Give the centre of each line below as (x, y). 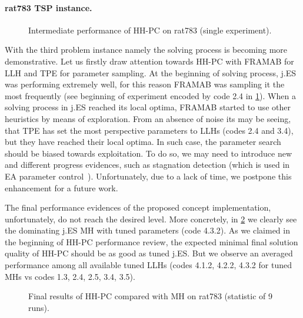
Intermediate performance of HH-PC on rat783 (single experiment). (150, 30)
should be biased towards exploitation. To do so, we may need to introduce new (149, 153)
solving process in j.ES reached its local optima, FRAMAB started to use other (148, 107)
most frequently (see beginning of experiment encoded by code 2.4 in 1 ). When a (150, 95)
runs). (39, 307)
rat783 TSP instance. (49, 7)
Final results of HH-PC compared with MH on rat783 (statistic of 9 (150, 296)
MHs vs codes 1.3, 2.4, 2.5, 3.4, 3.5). (70, 276)
